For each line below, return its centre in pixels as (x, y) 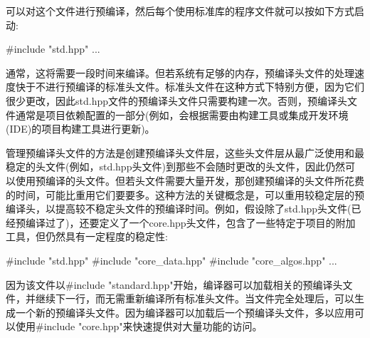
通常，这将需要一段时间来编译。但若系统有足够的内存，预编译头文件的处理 (180, 72)
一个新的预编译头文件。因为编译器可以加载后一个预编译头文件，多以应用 (185, 312)
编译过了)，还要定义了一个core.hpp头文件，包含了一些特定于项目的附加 (190, 222)
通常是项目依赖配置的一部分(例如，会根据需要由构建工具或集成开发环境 (182, 114)
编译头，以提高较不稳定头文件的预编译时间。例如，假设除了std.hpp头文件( (179, 209)
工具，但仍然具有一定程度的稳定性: (87, 236)
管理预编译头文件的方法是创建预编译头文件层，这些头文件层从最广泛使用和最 (185, 152)
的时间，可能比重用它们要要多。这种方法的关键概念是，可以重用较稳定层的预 (185, 194)
